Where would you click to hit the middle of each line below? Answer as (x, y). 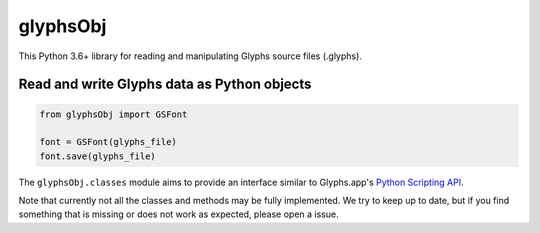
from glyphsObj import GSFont (113, 114)
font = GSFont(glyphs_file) (108, 142)
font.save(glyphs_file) (98, 156)
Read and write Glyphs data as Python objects (165, 84)
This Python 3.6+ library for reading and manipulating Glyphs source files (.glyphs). (190, 56)
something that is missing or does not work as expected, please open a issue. (178, 214)
